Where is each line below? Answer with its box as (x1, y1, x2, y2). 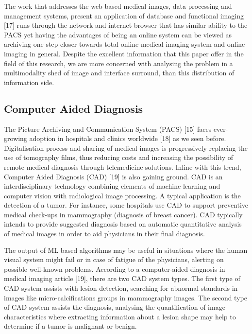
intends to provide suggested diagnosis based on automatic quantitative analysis (4, 219, 242, 229)
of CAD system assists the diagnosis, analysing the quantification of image (4, 302, 225, 312)
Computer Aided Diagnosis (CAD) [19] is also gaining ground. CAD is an (4, 171, 223, 181)
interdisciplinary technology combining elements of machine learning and (4, 181, 220, 191)
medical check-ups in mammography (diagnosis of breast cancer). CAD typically (4, 209, 243, 219)
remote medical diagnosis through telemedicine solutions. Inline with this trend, (4, 161, 241, 172)
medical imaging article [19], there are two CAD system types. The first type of (4, 273, 240, 283)
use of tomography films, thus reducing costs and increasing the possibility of (4, 152, 234, 162)
